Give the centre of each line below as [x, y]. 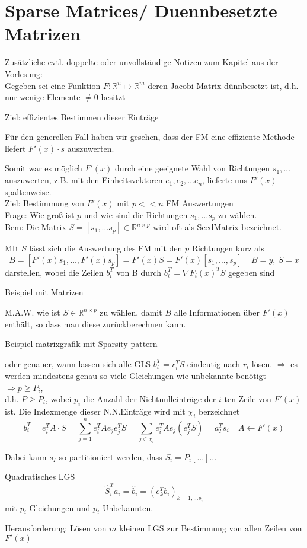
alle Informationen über [217, 312]
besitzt [113, 97]
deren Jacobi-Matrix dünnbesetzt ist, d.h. [223, 85]
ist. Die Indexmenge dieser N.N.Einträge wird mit [95, 411]
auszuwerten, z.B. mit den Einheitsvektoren [84, 180]
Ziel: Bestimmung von [45, 203]
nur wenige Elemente [43, 97]
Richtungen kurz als [228, 248]
